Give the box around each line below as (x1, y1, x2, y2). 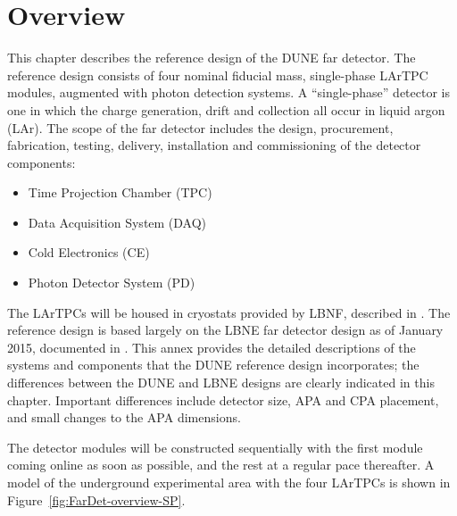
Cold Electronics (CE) (28, 243, 150, 262)
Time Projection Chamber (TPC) (28, 183, 212, 202)
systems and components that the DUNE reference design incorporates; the (7, 355, 420, 374)
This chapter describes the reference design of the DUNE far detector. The (7, 48, 416, 67)
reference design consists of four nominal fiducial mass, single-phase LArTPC (7, 65, 428, 84)
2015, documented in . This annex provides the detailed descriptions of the (7, 337, 416, 356)
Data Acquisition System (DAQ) (28, 212, 207, 231)
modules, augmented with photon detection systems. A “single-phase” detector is (7, 83, 450, 102)
